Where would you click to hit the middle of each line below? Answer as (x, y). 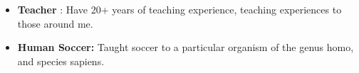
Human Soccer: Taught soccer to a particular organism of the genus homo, (186, 47)
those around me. (55, 23)
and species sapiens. (61, 61)
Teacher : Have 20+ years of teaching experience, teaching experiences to (179, 9)
